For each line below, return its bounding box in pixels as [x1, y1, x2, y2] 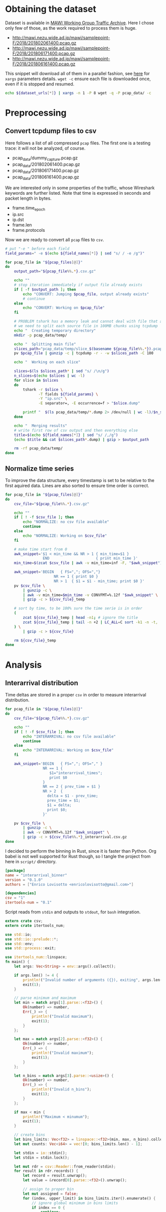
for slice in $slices [14, 378, 58, 383]
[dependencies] [5, 891, 37, 896]
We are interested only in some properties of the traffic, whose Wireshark [5, 185, 155, 191]
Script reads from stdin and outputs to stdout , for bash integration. [5, 909, 141, 915]
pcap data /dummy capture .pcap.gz [12, 155, 78, 162]
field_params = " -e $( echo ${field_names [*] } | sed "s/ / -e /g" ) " [5, 251, 145, 256]
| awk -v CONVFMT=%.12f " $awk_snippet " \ [23, 830, 110, 835]
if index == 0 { [31, 1205, 65, 1210]
